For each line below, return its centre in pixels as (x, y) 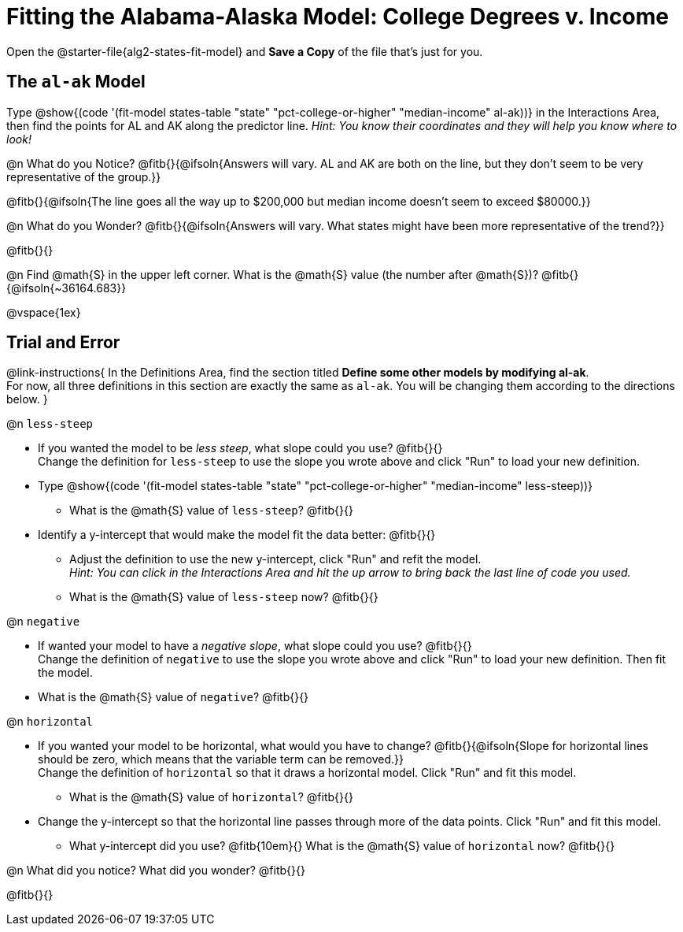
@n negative (43, 622)
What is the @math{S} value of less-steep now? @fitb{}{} (224, 597)
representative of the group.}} (84, 176)
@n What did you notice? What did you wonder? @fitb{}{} (156, 871)
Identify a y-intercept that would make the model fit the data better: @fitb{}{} (237, 535)
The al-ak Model (76, 82)
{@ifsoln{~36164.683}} (66, 288)
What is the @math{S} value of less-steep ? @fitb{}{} (211, 511)
